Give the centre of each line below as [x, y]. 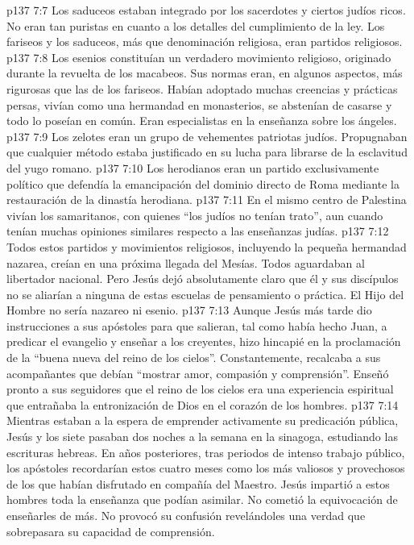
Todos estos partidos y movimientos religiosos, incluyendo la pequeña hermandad [207, 246]
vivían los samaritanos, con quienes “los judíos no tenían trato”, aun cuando [195, 215]
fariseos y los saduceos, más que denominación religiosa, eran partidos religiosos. [205, 42]
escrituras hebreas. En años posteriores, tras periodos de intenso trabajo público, [206, 452]
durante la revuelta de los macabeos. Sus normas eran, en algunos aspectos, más [205, 73]
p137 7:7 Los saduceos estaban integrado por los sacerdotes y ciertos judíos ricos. [206, 10]
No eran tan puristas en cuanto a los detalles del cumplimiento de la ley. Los [196, 25]
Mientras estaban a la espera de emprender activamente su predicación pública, [203, 420]
